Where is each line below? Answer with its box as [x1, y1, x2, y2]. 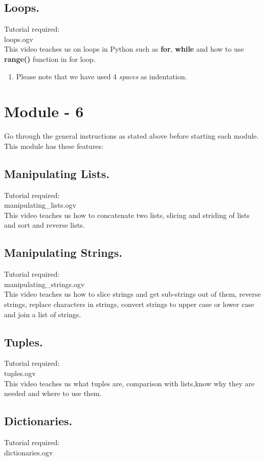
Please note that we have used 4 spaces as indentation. [16, 71, 187, 81]
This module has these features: [4, 140, 103, 151]
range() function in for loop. [4, 53, 96, 64]
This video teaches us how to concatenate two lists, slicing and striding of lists [4, 209, 250, 220]
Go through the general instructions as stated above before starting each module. [4, 130, 259, 141]
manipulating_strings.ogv [4, 278, 85, 289]
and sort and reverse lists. [4, 219, 85, 230]
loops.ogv [4, 33, 33, 44]
